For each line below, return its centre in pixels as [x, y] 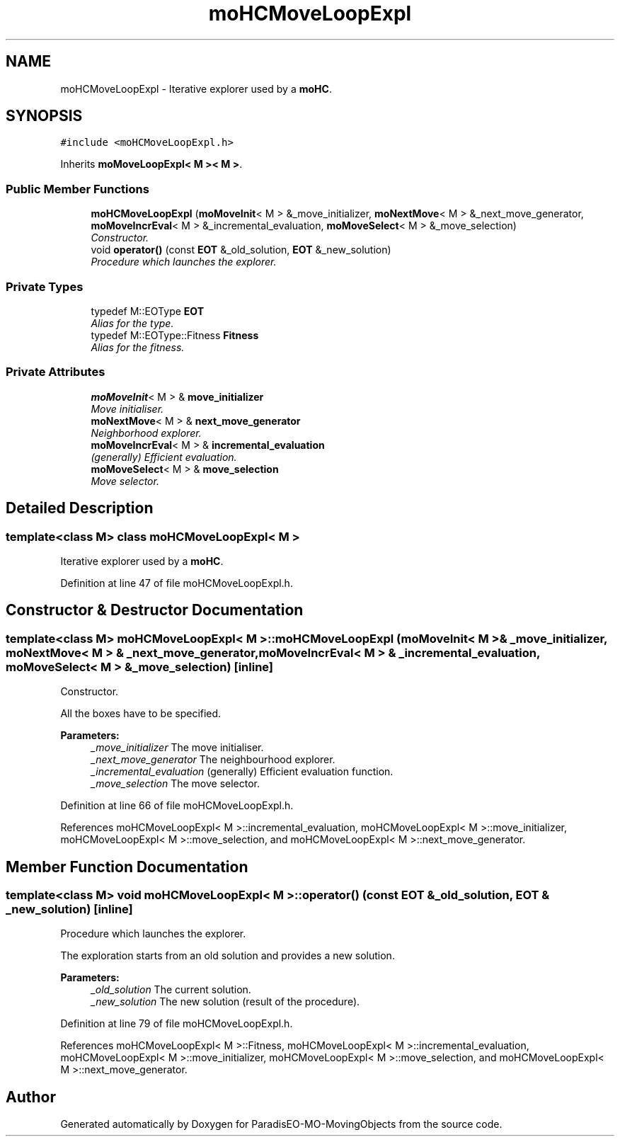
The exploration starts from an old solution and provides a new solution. [228, 956]
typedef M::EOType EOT [148, 311]
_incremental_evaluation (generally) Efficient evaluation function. [242, 772]
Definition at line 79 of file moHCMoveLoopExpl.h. [177, 1024]
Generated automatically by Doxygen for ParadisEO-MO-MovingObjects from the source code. [281, 1124]
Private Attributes [56, 372]
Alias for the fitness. [138, 347]
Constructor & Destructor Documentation [155, 610]
